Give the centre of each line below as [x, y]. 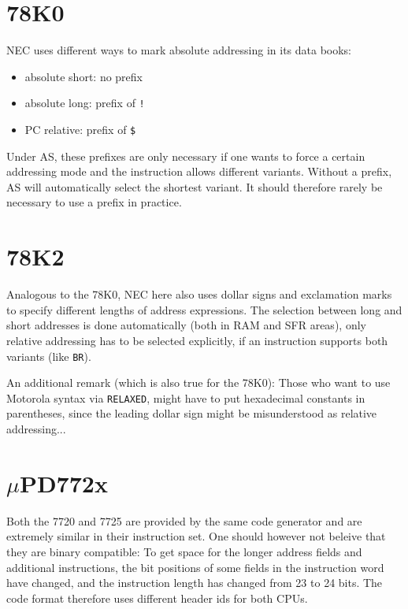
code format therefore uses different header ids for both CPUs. [157, 598]
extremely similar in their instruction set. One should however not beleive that [196, 536]
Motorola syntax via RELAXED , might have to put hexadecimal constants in [186, 397]
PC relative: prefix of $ [80, 129]
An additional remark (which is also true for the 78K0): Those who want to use [198, 382]
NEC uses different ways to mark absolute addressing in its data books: [179, 50]
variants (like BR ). [49, 356]
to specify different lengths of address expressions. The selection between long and [204, 309]
